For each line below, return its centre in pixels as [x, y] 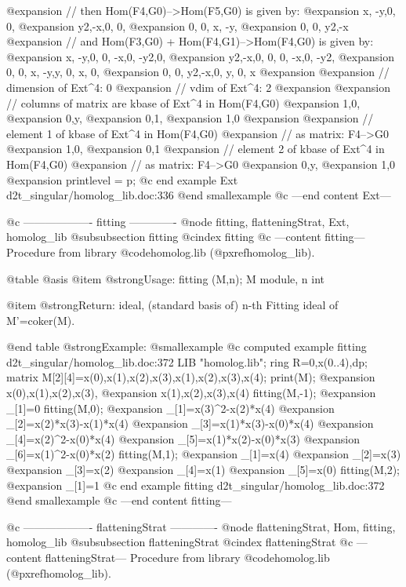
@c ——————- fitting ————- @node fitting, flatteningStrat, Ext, [178, 221]
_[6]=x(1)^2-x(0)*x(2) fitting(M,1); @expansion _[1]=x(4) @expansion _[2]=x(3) [204, 454]
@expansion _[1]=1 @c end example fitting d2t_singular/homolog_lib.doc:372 [196, 485]
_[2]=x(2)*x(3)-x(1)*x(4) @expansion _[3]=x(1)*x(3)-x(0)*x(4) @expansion [190, 423]
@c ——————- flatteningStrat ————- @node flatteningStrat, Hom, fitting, [201, 526]
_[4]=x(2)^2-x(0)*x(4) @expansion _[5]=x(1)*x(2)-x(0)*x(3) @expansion [183, 438]
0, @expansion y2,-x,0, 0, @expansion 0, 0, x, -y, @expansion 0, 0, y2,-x [178, 26]
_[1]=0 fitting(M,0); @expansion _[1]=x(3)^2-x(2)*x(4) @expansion [170, 408]
